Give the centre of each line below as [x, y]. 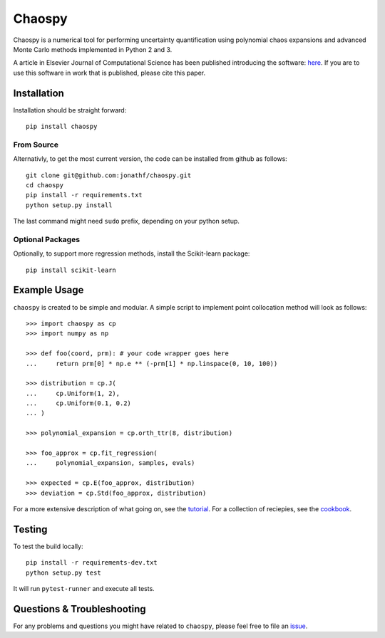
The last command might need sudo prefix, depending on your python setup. [127, 221]
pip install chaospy [62, 127]
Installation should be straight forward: [70, 110]
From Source [36, 145]
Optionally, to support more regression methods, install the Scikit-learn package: [132, 253]
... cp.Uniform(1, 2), [73, 393]
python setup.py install [69, 205]
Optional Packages [47, 239]
